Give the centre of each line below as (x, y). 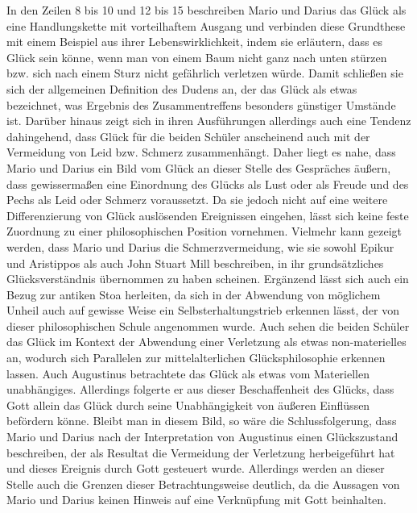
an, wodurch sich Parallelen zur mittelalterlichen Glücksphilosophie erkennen (196, 358)
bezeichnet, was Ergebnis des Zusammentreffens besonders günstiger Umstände (201, 104)
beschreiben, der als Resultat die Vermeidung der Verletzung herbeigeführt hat (201, 452)
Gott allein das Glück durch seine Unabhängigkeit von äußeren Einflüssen (188, 405)
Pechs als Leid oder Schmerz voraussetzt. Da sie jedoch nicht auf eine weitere (197, 200)
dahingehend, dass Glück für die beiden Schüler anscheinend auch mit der (188, 136)
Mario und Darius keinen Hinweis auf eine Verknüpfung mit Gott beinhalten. (196, 500)
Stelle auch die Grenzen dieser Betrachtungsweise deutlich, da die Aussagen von (203, 484)
